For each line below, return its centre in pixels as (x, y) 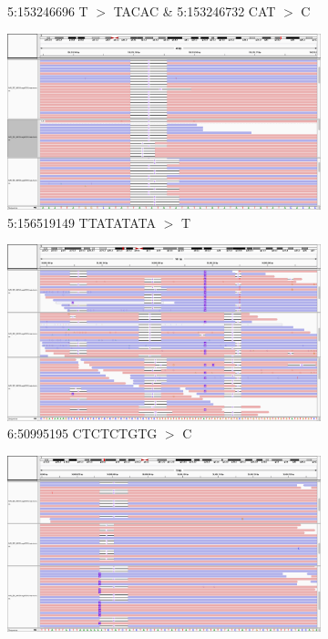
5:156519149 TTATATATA (82, 222)
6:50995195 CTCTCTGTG (82, 433)
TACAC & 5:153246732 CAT (195, 11)
